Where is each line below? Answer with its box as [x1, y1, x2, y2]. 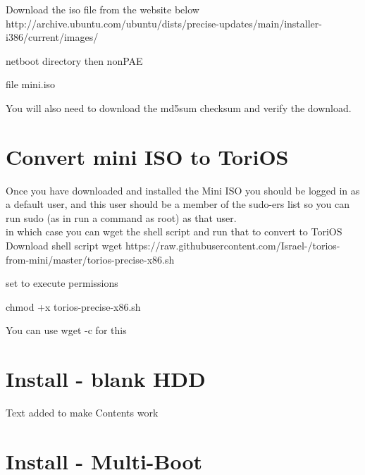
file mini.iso [6, 77, 56, 92]
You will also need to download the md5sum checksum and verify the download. [6, 100, 352, 115]
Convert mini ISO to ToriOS [6, 142, 289, 171]
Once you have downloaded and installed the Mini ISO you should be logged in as [6, 183, 360, 197]
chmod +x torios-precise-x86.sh [6, 299, 141, 314]
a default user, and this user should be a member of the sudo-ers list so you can [6, 197, 350, 211]
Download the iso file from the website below [6, 2, 199, 16]
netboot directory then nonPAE [6, 53, 143, 68]
